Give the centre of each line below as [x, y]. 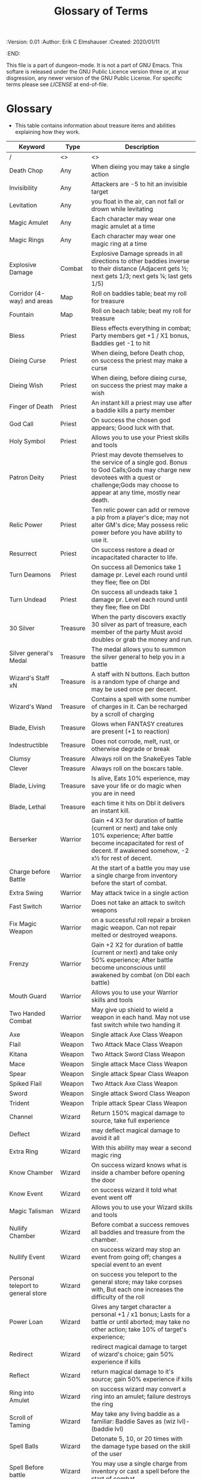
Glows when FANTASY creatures [137, 724]
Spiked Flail [26, 1084]
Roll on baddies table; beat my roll [139, 294]
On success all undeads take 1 [135, 592]
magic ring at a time [119, 244]
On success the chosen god [131, 420]
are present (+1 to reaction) [130, 732]
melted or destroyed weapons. [134, 935]
